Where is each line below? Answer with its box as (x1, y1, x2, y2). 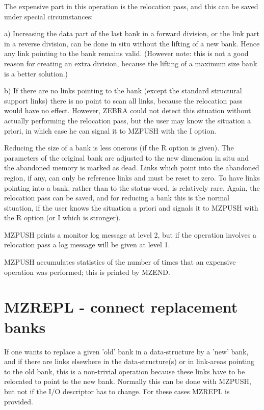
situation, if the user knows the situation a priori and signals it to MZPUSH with (4, 202, 258, 213)
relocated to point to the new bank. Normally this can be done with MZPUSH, (4, 376, 251, 387)
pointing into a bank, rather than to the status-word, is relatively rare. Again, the (4, 182, 260, 193)
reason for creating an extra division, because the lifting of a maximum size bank (4, 58, 257, 68)
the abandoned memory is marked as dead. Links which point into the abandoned (4, 162, 259, 173)
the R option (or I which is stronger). (4, 212, 121, 223)
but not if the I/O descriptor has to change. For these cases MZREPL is (4, 386, 230, 396)
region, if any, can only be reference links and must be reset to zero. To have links (4, 172, 260, 183)
